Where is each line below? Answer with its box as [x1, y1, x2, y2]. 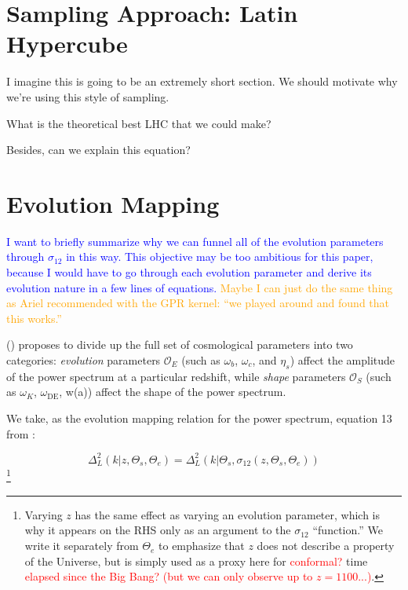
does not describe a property [257, 537, 395, 554]
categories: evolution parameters [6, 351, 161, 368]
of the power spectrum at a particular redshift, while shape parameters [6, 368, 346, 384]
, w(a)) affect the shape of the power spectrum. [59, 383, 286, 400]
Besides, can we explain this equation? [6, 141, 191, 158]
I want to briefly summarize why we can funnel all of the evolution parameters [6, 233, 384, 249]
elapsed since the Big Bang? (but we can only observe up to [24, 568, 313, 585]
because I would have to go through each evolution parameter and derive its [6, 264, 372, 280]
